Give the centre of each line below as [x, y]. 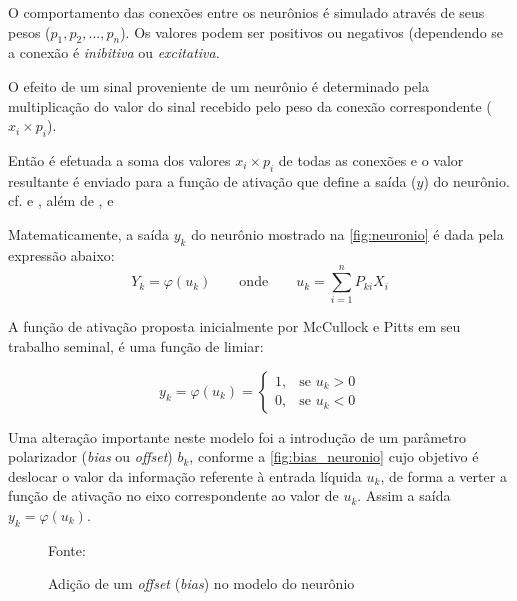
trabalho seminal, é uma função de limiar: [136, 346]
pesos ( [29, 31]
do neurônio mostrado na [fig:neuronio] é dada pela [347, 233]
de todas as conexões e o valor [371, 159]
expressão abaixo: [61, 254]
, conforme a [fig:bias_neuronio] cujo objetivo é [334, 456]
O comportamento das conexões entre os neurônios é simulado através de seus [246, 12]
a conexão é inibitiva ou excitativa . [114, 52]
